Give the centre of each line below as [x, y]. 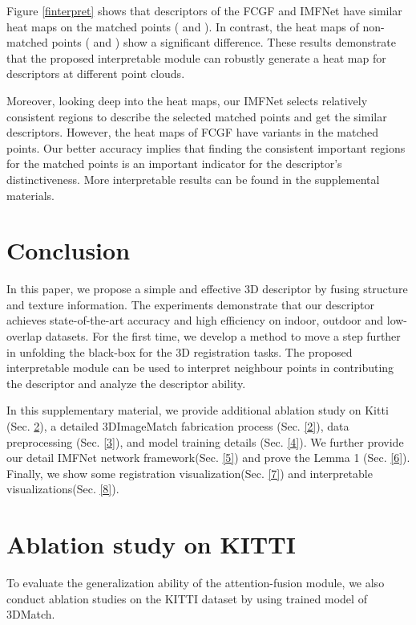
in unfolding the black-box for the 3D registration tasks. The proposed [180, 351]
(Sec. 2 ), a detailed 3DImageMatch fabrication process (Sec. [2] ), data [178, 426]
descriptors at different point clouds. [96, 74]
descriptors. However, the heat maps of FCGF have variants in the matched [193, 132]
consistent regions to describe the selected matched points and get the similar [197, 116]
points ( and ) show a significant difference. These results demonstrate [224, 42]
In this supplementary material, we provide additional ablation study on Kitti [198, 410]
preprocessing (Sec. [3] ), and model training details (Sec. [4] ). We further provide [205, 441]
